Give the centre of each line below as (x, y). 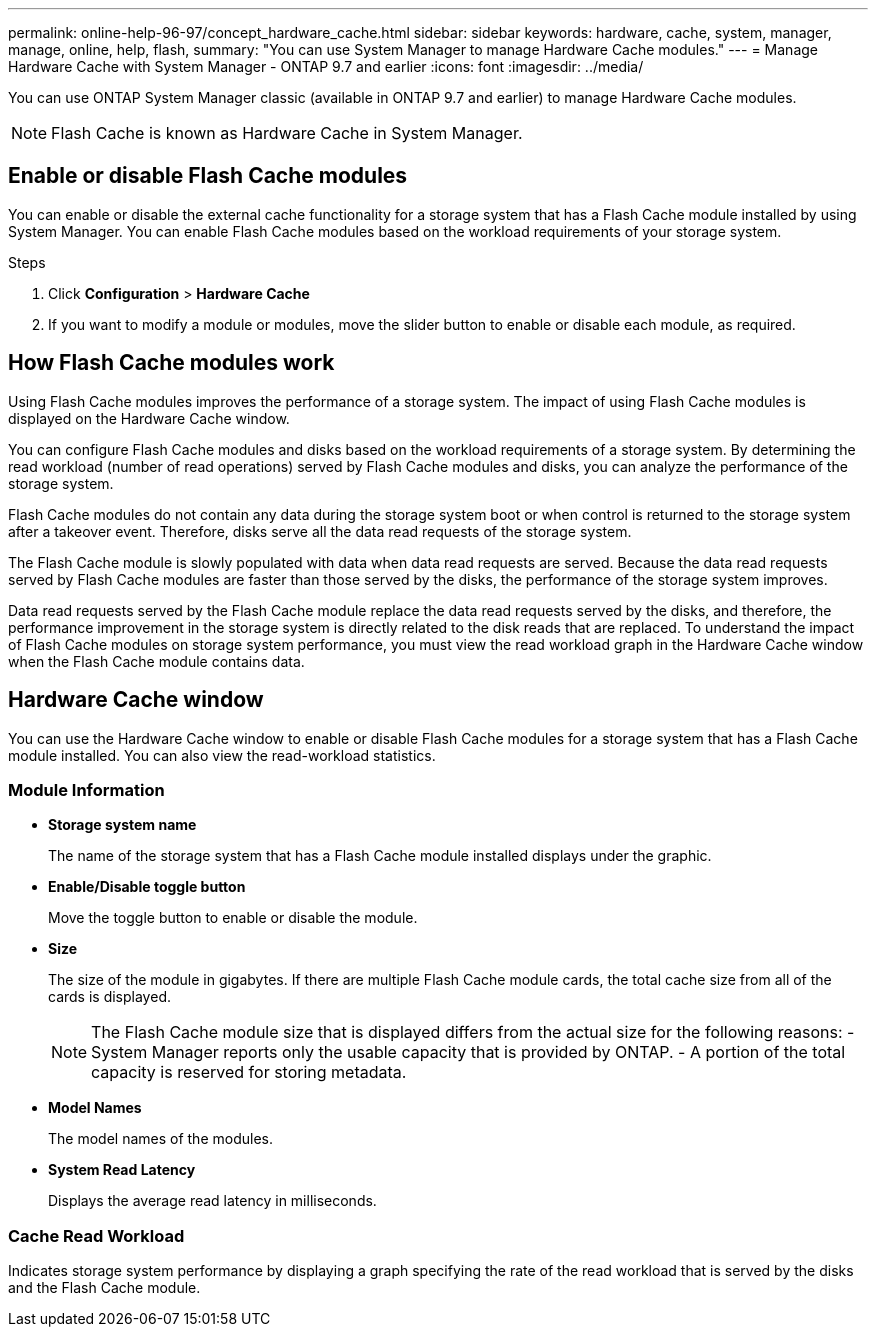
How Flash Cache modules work (171, 363)
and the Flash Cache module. (104, 1288)
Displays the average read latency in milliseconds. (212, 1201)
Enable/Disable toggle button (147, 887)
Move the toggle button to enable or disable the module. (233, 918)
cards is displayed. (109, 997)
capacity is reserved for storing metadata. (249, 1072)
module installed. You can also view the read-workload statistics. (222, 755)
